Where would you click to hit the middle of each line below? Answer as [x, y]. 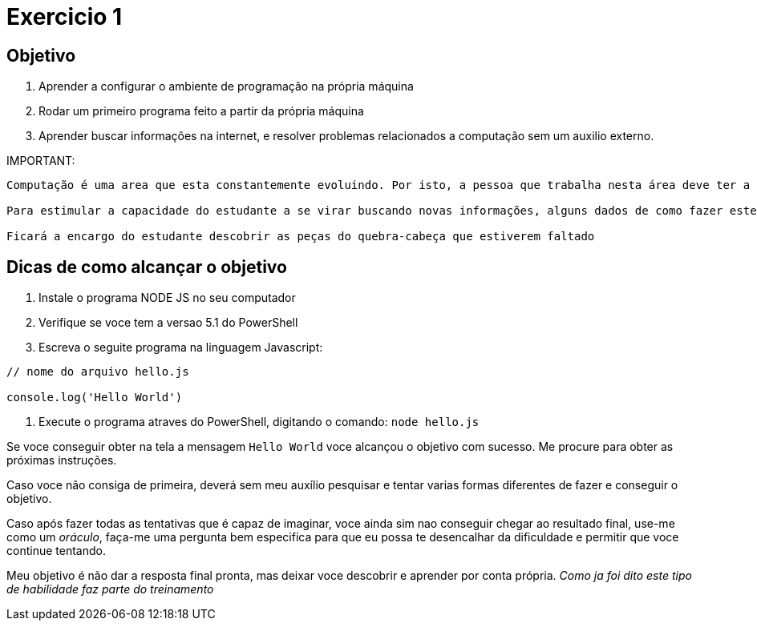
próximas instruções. [62, 460]
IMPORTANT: [41, 161]
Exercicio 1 [65, 17]
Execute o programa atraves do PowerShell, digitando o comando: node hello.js [259, 422]
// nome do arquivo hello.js [98, 372]
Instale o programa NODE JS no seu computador [167, 298]
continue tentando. [56, 551]
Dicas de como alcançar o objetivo [147, 267]
